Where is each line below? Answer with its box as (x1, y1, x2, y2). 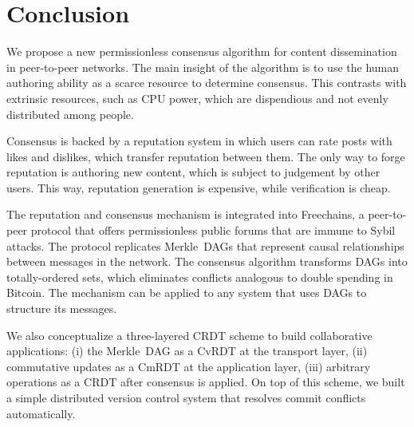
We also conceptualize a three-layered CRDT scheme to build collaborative (6, 326, 373, 343)
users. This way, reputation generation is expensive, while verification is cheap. (6, 179, 391, 196)
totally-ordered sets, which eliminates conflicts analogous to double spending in (6, 268, 393, 285)
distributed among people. (6, 105, 134, 122)
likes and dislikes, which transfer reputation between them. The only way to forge (6, 148, 405, 164)
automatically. (6, 405, 76, 421)
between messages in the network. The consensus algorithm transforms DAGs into (6, 253, 408, 270)
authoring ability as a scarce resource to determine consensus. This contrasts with (6, 74, 407, 91)
